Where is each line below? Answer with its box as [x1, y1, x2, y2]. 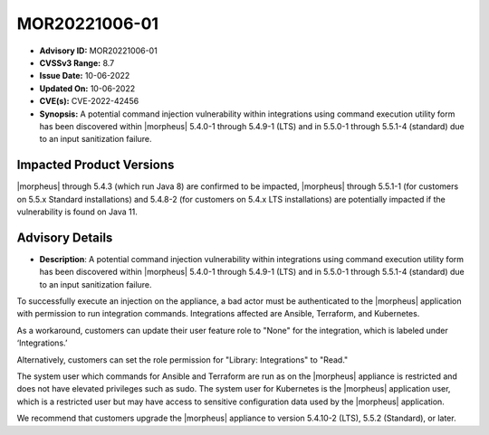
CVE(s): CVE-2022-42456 [39, 96, 139, 107]
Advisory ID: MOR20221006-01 [39, 45, 158, 56]
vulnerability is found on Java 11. [16, 206, 138, 217]
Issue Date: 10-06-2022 [39, 71, 130, 81]
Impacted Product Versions [16, 157, 175, 173]
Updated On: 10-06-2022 [39, 82, 136, 94]
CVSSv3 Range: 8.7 [39, 57, 115, 68]
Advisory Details [16, 230, 113, 245]
